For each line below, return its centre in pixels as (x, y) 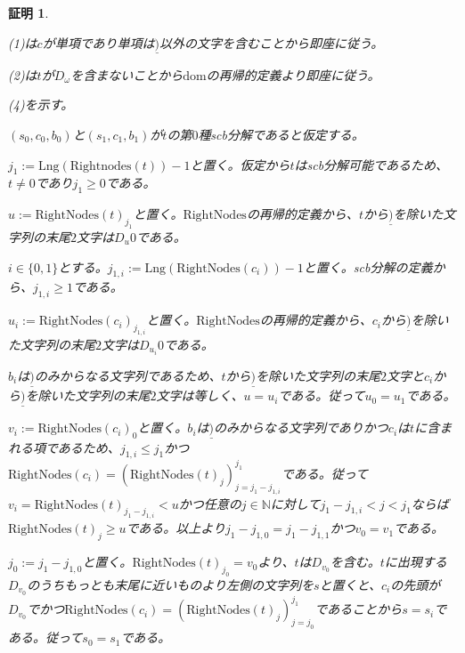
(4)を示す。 (41, 105)
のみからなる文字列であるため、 (128, 375)
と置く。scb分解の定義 (368, 266)
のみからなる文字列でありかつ (301, 427)
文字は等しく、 (200, 395)
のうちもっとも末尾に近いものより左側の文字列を (170, 584)
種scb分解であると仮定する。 (281, 134)
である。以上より (176, 528)
